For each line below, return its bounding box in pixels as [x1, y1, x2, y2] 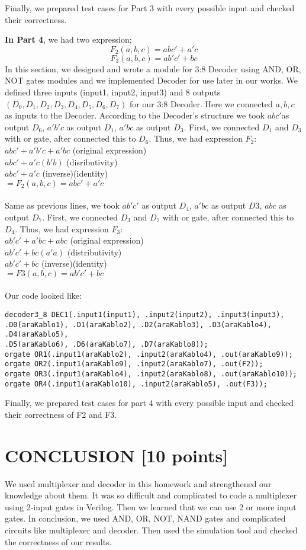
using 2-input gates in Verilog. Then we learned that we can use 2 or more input [5, 500, 297, 513]
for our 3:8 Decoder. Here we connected [130, 97, 273, 110]
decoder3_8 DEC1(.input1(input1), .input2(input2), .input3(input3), [5, 311, 285, 319]
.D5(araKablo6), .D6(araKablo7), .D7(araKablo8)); [5, 340, 208, 349]
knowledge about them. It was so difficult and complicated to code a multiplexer [5, 489, 297, 501]
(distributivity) [67, 245, 122, 258]
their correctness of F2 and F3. [5, 408, 117, 420]
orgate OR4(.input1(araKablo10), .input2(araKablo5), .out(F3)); [5, 379, 268, 388]
